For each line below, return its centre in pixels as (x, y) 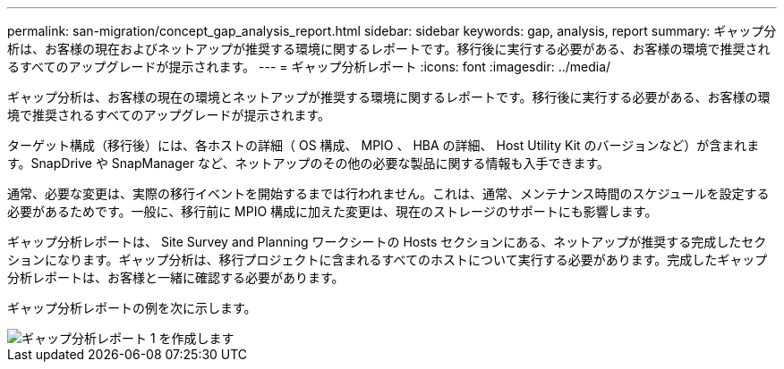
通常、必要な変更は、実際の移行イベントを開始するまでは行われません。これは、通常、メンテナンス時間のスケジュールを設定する (388, 193)
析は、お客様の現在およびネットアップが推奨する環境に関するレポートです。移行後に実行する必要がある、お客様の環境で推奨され (389, 49)
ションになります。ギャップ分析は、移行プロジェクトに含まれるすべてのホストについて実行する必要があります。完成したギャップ (388, 260)
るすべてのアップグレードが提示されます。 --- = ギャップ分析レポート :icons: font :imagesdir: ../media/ (309, 67)
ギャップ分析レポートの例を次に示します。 (132, 308)
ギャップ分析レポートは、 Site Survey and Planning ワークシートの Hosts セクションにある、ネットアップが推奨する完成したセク (387, 242)
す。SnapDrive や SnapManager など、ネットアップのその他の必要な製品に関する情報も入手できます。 (309, 163)
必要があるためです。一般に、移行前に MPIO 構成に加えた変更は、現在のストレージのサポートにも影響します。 (332, 211)
